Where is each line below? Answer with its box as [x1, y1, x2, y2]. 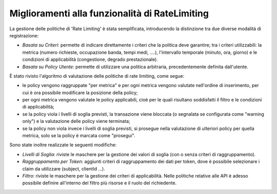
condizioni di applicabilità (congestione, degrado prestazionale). [22, 56, 159, 62]
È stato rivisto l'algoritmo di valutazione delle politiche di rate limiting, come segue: [9, 73, 185, 79]
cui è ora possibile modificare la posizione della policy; [22, 90, 138, 96]
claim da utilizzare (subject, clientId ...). [22, 165, 105, 171]
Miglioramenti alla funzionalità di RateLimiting [9, 8, 209, 19]
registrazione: [9, 32, 39, 38]
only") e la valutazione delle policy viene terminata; [22, 118, 130, 124]
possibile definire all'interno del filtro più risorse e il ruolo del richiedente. [22, 180, 177, 186]
